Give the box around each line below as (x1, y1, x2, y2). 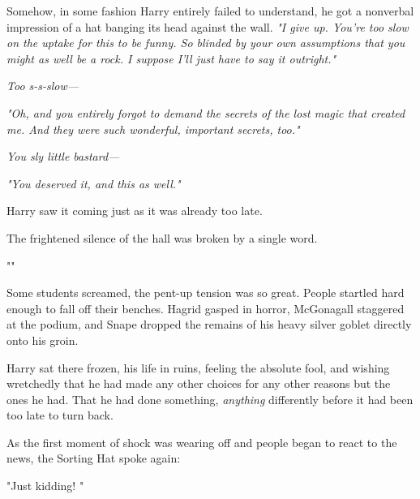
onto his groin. (6, 331, 79, 348)
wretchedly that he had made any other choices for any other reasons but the (6, 375, 391, 392)
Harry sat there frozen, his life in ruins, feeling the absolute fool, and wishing (6, 359, 390, 376)
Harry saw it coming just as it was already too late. (6, 202, 263, 219)
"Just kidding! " (6, 477, 84, 494)
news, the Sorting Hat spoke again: (6, 450, 181, 467)
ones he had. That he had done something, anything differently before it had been (6, 390, 414, 407)
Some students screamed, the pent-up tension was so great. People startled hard (6, 284, 405, 301)
